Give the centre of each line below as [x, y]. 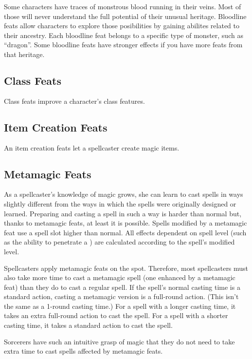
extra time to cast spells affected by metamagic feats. [83, 351]
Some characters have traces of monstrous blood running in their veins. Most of [123, 6]
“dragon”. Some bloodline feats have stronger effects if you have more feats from [123, 45]
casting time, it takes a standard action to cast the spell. [88, 325]
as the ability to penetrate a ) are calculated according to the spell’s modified [119, 242]
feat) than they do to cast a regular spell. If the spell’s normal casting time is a [122, 287]
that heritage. [24, 54]
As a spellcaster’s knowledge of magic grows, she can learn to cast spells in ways [124, 194]
